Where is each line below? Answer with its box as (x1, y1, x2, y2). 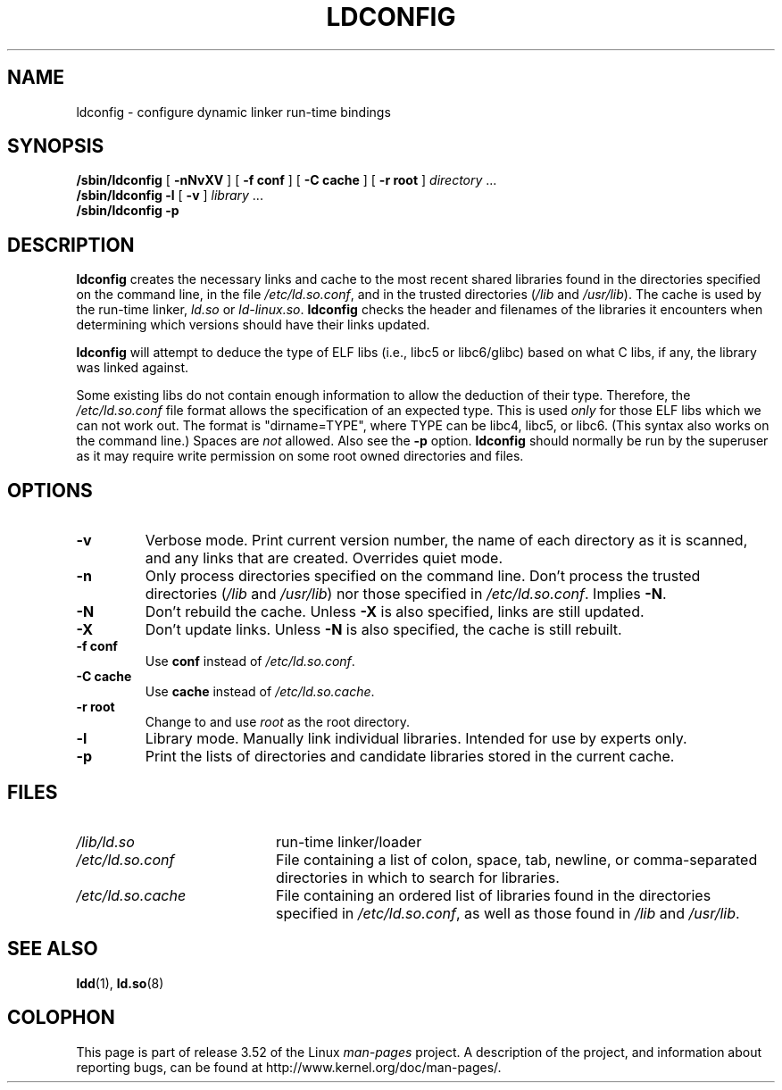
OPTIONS (7, 478, 93, 502)
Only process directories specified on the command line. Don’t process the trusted (145, 567, 701, 586)
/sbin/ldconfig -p (76, 203, 179, 219)
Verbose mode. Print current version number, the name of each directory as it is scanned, (145, 531, 748, 550)
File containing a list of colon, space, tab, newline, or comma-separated (275, 850, 758, 869)
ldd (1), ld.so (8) (76, 975, 164, 991)
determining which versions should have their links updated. (76, 317, 430, 333)
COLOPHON (7, 1006, 115, 1029)
